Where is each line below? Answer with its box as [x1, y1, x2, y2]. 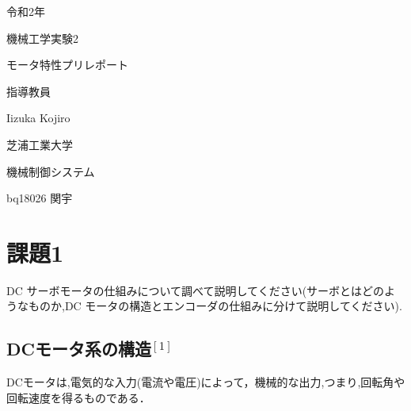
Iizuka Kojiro [6, 109, 70, 126]
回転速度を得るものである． [6, 389, 150, 405]
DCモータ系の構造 [6, 336, 151, 361]
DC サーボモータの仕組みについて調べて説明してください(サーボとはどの [6, 282, 385, 298]
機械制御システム [6, 163, 95, 179]
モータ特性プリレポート [6, 56, 128, 73]
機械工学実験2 [6, 29, 78, 46]
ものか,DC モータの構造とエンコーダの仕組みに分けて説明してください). [28, 298, 402, 314]
